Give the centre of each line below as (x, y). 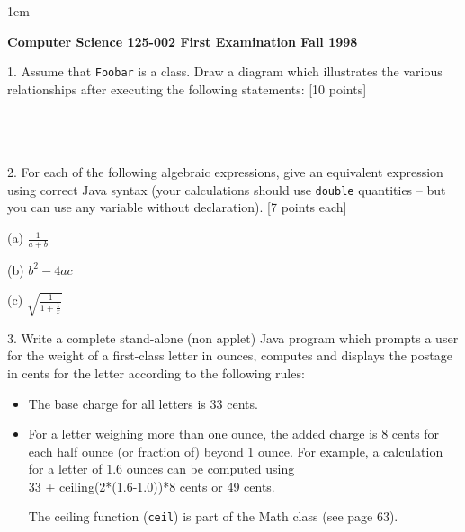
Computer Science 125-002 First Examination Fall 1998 (183, 41)
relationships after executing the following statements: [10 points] (187, 89)
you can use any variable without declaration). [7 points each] (177, 207)
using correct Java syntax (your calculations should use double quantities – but (227, 189)
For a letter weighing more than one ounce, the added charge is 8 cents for (234, 434)
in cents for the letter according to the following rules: (156, 372)
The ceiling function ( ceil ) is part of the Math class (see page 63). (213, 516)
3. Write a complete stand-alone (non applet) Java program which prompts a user (233, 337)
